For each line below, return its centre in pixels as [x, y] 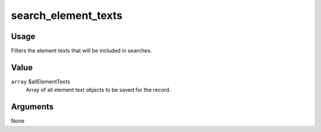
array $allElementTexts [41, 81]
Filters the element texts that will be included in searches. [81, 51]
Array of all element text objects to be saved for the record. [98, 90]
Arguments [32, 107]
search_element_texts [67, 15]
